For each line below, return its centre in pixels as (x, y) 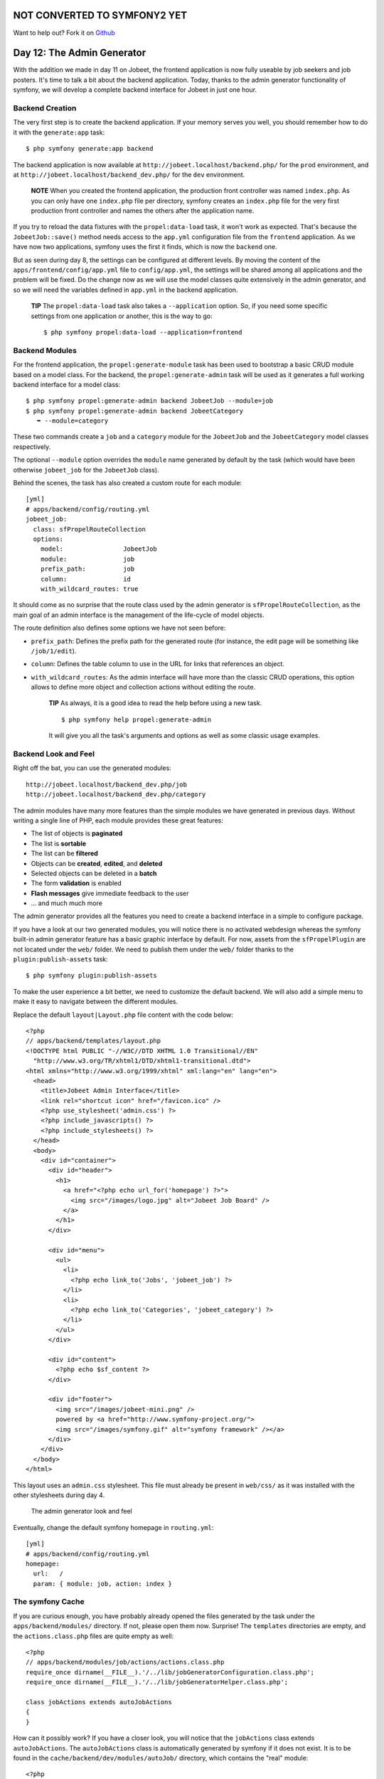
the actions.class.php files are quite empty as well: (94, 1636)
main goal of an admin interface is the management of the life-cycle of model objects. (139, 615)
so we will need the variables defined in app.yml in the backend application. (126, 290)
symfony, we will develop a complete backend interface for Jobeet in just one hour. (135, 90)
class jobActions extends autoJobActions (99, 1702)
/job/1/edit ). (54, 650)
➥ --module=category (73, 421)
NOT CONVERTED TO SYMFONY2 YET (100, 15)
